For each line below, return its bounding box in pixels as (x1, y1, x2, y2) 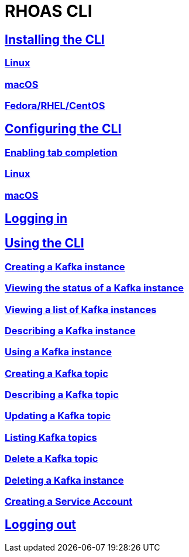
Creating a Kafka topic (5, 367, 108, 379)
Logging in (5, 210, 68, 226)
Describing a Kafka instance (5, 324, 136, 337)
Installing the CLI (5, 32, 105, 47)
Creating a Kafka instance (5, 260, 125, 273)
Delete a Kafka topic (5, 453, 98, 465)
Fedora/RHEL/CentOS (5, 99, 105, 111)
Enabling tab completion (5, 146, 118, 158)
